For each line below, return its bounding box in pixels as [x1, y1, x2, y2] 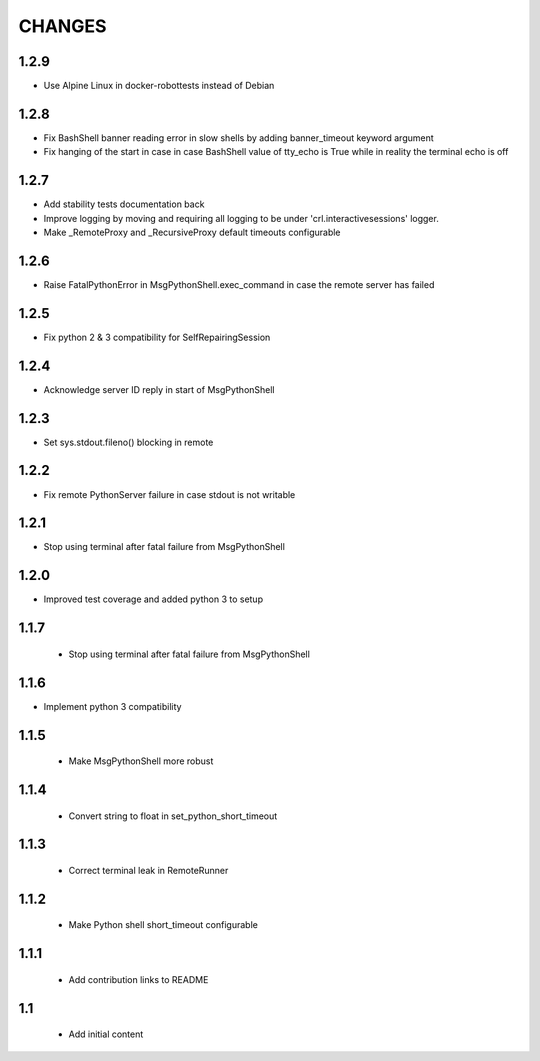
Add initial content [68, 1028, 144, 1040]
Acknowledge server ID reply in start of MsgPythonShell [43, 383, 275, 395]
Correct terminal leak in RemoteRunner [68, 864, 229, 876]
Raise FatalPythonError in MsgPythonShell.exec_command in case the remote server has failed [43, 278, 435, 290]
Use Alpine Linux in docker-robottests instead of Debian [43, 80, 275, 92]
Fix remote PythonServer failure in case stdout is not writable [43, 488, 296, 500]
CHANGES [18, 15, 107, 37]
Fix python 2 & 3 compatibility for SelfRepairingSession [43, 331, 271, 343]
